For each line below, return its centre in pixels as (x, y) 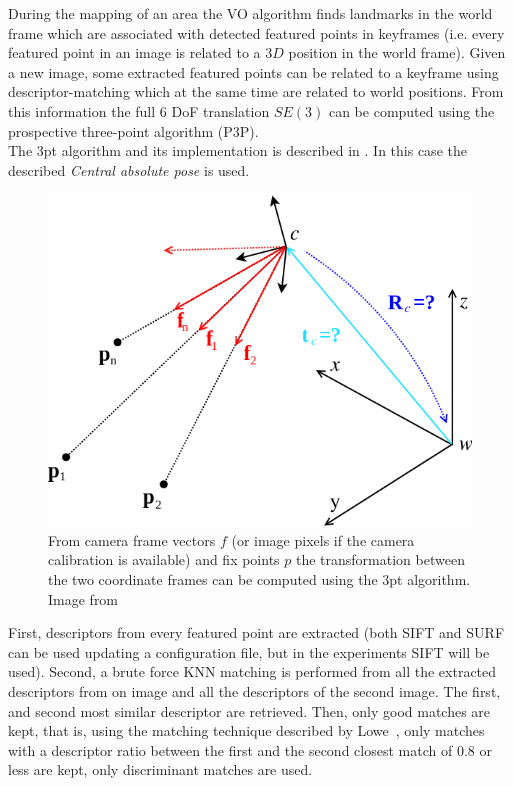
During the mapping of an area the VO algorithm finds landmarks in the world (250, 13)
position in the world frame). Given (397, 52)
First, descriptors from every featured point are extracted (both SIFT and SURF (256, 632)
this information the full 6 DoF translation (139, 110)
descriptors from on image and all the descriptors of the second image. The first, (254, 691)
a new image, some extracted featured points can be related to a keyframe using (253, 71)
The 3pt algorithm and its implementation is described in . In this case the (237, 150)
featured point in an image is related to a (134, 52)
